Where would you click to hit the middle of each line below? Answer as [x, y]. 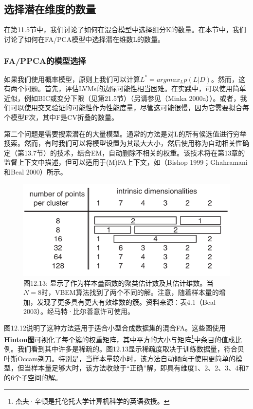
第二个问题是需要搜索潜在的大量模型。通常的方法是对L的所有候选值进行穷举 [125, 133]
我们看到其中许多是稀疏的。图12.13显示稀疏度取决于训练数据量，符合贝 [131, 348]
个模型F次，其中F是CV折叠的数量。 [61, 117]
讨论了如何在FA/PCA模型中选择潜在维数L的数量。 [84, 39]
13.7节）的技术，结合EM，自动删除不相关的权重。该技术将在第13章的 [135, 152]
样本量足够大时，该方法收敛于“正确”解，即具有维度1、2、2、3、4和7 [140, 368]
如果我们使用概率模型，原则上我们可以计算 [72, 79]
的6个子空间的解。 [33, 377]
